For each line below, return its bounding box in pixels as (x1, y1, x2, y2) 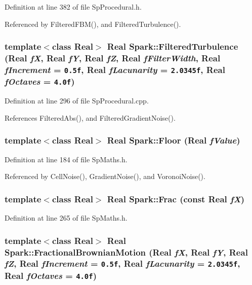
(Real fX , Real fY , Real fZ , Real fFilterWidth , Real (5, 52, 221, 64)
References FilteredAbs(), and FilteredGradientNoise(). (5, 112, 176, 123)
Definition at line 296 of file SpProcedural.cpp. (5, 95, 149, 106)
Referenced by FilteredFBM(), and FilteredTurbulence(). (5, 18, 181, 29)
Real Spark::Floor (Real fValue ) (107, 134, 240, 147)
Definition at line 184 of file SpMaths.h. (5, 154, 128, 164)
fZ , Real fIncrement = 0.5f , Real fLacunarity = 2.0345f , (5, 257, 240, 270)
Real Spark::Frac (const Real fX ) (107, 192, 245, 205)
